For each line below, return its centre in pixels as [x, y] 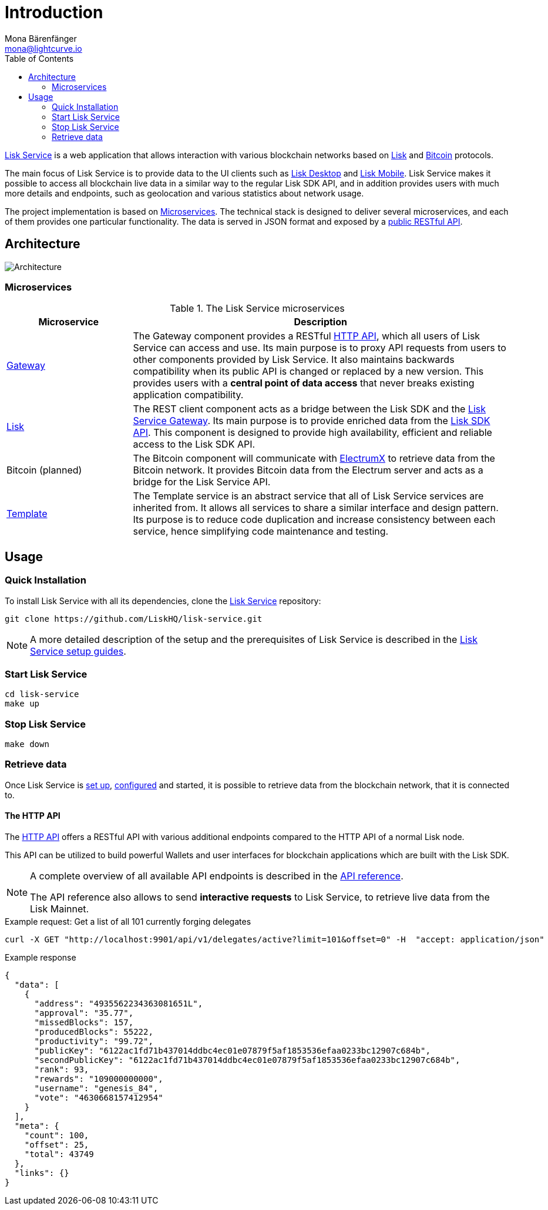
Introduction [54, 12]
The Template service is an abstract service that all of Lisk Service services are [308, 496]
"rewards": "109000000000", [99, 1079]
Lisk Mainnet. [60, 909]
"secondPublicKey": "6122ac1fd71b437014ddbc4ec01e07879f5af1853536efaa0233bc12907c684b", [247, 1060]
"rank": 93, [62, 1070]
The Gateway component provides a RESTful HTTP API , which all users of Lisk [307, 336]
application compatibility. [188, 395]
